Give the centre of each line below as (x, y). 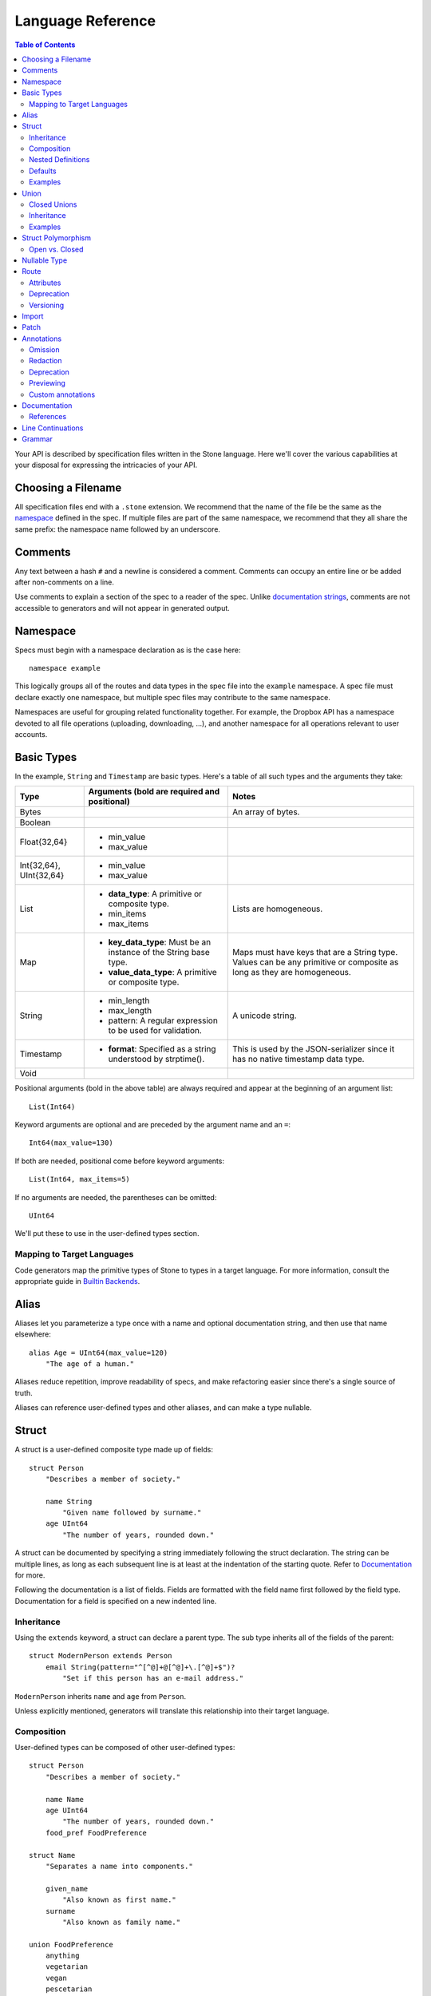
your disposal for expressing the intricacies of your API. (106, 465)
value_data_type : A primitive (162, 972)
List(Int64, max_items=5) (80, 1179)
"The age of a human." (90, 1364)
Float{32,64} (43, 842)
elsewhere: (33, 1334)
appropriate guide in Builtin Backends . (77, 1281)
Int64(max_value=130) (71, 1143)
